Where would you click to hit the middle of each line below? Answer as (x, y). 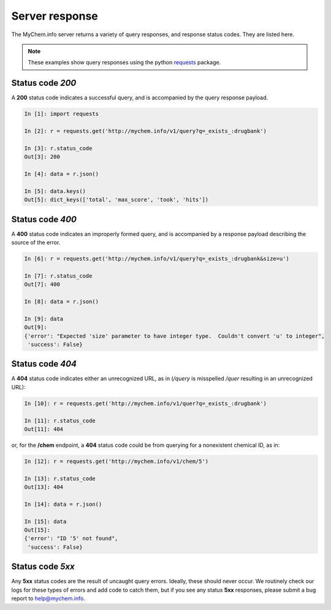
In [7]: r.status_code (58, 276)
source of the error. (36, 243)
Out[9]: (36, 327)
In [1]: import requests (62, 114)
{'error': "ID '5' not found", (71, 539)
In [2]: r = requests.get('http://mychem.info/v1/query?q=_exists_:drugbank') (145, 131)
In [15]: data (45, 521)
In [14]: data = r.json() (63, 504)
